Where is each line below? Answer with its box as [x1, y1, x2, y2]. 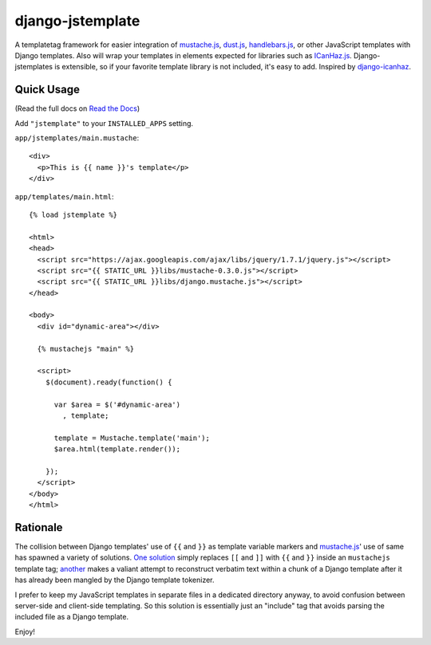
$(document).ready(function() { [45, 377, 172, 387]
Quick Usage [14, 83, 80, 96]
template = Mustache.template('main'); [53, 433, 211, 442]
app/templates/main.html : [14, 191, 114, 201]
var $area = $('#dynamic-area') [53, 399, 181, 409]
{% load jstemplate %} [29, 210, 118, 219]
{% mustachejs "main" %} [37, 344, 135, 353]
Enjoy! [14, 627, 36, 636]
